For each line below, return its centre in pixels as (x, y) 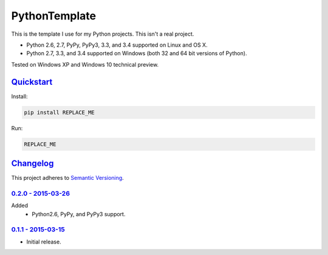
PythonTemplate (54, 16)
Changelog (32, 163)
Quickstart (32, 82)
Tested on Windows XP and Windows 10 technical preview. (85, 64)
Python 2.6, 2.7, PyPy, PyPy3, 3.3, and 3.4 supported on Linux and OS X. (117, 45)
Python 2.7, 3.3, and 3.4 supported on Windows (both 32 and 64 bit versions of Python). (137, 53)
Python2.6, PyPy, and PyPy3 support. (79, 214)
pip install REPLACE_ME (60, 112)
